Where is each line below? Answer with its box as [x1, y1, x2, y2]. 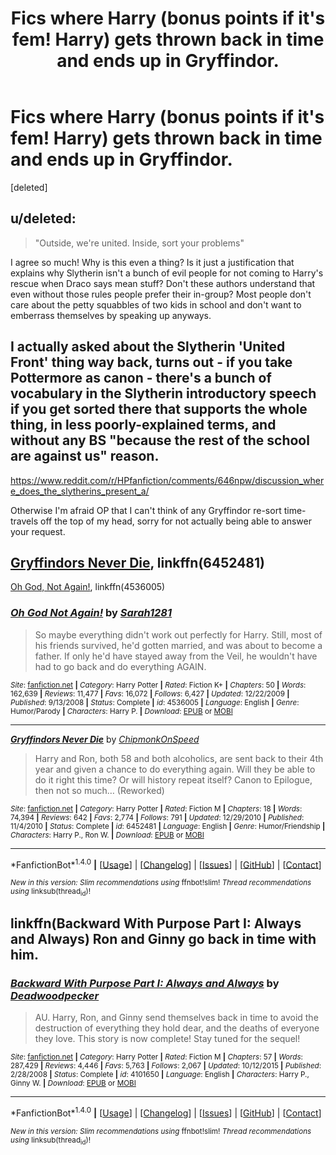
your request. [10, 525, 66, 537]
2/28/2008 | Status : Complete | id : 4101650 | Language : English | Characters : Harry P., [10, 1070, 310, 1080]
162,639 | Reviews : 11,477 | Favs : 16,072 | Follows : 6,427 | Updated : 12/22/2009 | [10, 688, 290, 699]
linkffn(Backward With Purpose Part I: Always [10, 915, 302, 932]
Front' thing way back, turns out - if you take [10, 354, 293, 371]
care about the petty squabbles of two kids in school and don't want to [10, 298, 302, 311]
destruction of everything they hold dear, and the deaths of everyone [34, 1022, 320, 1034]
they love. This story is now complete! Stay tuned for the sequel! [34, 1033, 301, 1045]
